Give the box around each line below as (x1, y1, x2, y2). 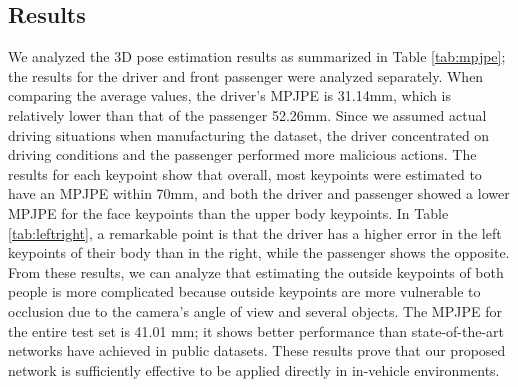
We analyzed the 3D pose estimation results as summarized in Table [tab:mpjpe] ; (8, 46, 506, 67)
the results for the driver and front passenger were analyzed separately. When (8, 65, 484, 86)
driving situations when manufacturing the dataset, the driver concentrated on (8, 124, 490, 145)
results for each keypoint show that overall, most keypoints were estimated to (8, 163, 482, 184)
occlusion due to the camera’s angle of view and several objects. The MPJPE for (8, 300, 502, 321)
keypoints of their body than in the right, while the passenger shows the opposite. (8, 242, 510, 263)
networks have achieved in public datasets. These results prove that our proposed (8, 340, 506, 361)
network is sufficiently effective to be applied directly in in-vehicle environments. (8, 359, 500, 380)
